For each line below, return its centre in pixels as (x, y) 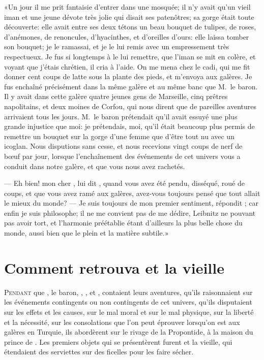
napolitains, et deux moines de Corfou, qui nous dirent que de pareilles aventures (130, 106)
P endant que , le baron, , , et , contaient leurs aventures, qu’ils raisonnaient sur (128, 292)
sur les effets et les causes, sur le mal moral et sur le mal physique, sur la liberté (129, 312)
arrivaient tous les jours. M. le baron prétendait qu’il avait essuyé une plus (121, 116)
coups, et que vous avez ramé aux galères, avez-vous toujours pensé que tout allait (132, 193)
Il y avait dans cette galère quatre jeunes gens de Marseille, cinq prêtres (116, 96)
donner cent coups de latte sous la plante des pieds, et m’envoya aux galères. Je (128, 76)
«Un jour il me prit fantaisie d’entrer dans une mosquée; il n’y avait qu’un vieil (127, 7)
